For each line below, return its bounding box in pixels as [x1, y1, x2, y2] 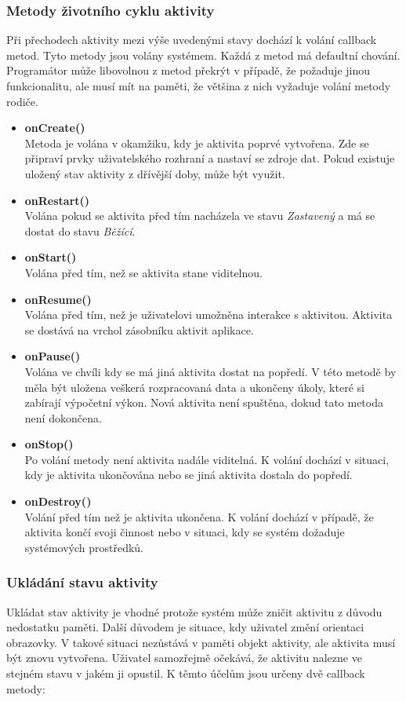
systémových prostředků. [24, 539, 143, 555]
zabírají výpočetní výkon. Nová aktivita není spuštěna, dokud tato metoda [24, 394, 383, 411]
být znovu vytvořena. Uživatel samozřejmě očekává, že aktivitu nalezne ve [6, 649, 362, 666]
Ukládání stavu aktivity [6, 572, 158, 592]
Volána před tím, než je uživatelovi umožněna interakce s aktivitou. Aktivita [24, 306, 393, 323]
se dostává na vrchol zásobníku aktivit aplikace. [24, 321, 254, 338]
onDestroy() [24, 493, 92, 510]
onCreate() [24, 119, 85, 136]
